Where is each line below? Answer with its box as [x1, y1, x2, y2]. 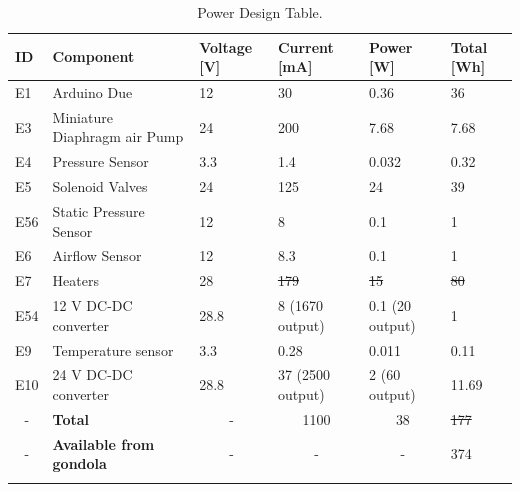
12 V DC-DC [52, 295, 133, 316]
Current [277, 36, 334, 57]
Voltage [199, 36, 253, 57]
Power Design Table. [197, 2, 323, 22]
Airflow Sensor [52, 245, 142, 266]
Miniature [52, 106, 113, 127]
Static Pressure [52, 201, 145, 221]
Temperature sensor [52, 339, 174, 360]
